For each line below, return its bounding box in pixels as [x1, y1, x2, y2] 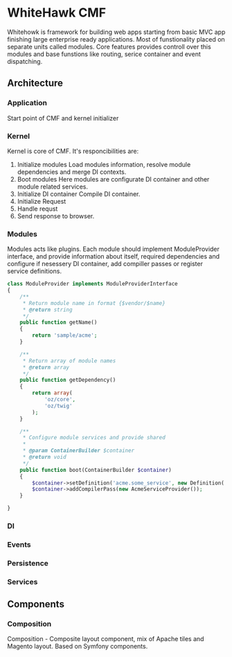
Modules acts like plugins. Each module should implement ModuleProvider [7, 245, 220, 254]
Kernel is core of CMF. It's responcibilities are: [7, 147, 139, 155]
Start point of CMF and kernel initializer [7, 114, 119, 122]
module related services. [17, 182, 89, 191]
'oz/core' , [44, 396, 76, 403]
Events [7, 539, 31, 549]
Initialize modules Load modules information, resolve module [17, 160, 191, 168]
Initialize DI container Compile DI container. [17, 189, 141, 198]
